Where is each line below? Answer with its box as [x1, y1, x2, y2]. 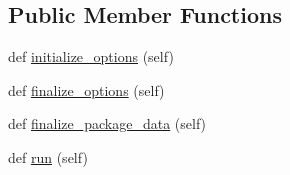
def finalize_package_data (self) [8, 113, 207, 134]
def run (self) [8, 146, 88, 167]
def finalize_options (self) [8, 79, 165, 100]
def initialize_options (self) [8, 46, 174, 67]
